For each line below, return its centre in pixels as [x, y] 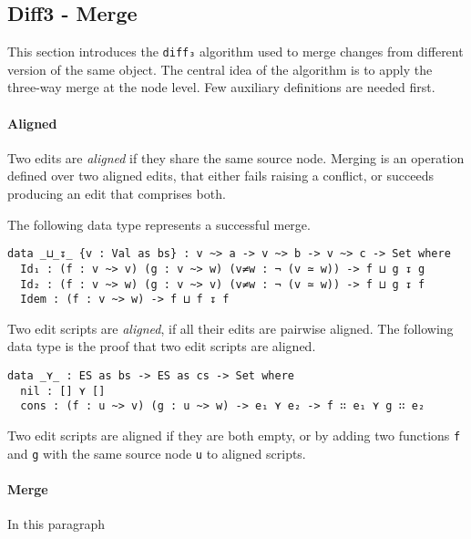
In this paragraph [56, 524]
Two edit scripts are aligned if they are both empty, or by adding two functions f [234, 435]
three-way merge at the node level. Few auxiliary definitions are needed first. [221, 87]
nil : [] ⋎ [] [63, 391]
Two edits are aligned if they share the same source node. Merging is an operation [236, 157]
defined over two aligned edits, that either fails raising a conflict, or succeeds [220, 176]
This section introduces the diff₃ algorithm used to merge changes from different [235, 52]
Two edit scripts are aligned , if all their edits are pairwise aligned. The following [230, 328]
